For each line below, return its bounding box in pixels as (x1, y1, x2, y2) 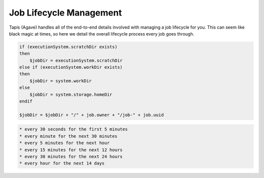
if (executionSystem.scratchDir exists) (19, 44, 117, 50)
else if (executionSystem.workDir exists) (19, 65, 123, 70)
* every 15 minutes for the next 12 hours (19, 147, 123, 153)
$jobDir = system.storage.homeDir (29, 91, 112, 97)
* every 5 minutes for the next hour (19, 140, 110, 146)
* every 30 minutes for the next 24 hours (19, 154, 123, 159)
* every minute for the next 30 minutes (19, 133, 117, 139)
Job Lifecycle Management (9, 7, 122, 18)
